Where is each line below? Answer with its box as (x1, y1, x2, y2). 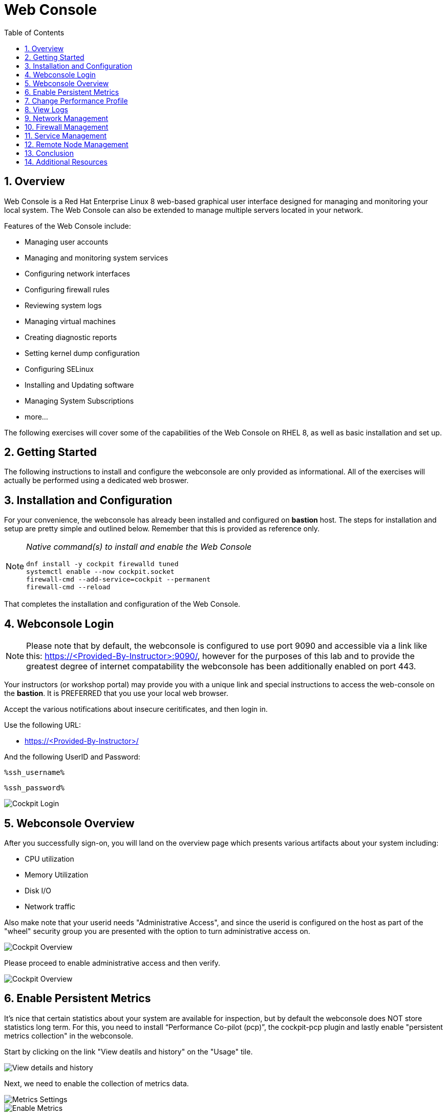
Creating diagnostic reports (25, 332, 117, 342)
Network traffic (25, 902, 76, 911)
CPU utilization (25, 854, 74, 863)
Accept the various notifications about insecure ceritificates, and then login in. (4, 705, 268, 714)
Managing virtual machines (25, 316, 116, 326)
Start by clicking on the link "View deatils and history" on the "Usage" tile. (4, 1047, 253, 1056)
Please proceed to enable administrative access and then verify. (4, 958, 221, 967)
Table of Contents (4, 28, 65, 37)
